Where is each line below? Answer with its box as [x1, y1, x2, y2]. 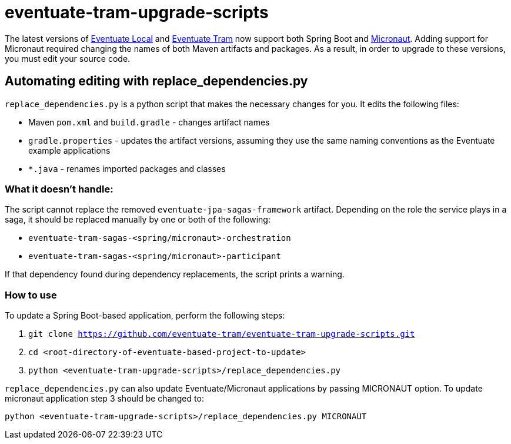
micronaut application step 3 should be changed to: [5, 393, 204, 404]
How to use [5, 289, 57, 301]
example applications [28, 145, 111, 155]
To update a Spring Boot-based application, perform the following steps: [5, 310, 285, 321]
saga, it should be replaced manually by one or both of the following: [5, 214, 270, 225]
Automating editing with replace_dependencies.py [5, 74, 308, 89]
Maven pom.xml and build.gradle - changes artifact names [28, 117, 270, 127]
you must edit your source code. [5, 53, 131, 64]
